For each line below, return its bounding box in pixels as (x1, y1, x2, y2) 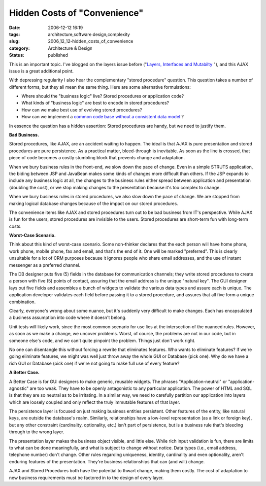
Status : (9, 52, 25, 58)
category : (9, 45, 30, 51)
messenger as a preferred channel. (9, 262, 81, 268)
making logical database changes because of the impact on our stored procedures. (9, 200, 178, 207)
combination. (9, 299, 36, 305)
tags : (9, 31, 20, 37)
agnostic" (9, 385, 29, 391)
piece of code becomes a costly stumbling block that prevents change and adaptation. (9, 155, 185, 161)
